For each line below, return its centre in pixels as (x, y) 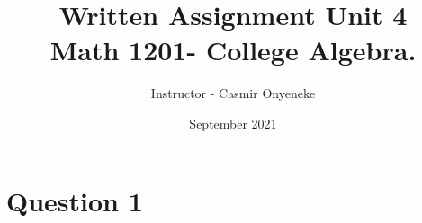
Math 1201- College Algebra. (233, 50)
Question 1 (75, 200)
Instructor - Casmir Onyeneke (233, 93)
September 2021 (233, 123)
